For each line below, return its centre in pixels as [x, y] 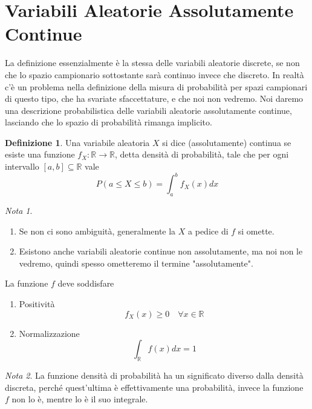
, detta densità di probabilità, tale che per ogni [202, 154]
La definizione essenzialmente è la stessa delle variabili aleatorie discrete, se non [152, 63]
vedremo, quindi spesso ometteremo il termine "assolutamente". [136, 263]
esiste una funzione [40, 154]
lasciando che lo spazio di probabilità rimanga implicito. [109, 122]
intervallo [22, 166]
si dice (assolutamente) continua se [227, 142]
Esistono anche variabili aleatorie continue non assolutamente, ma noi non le [161, 251]
